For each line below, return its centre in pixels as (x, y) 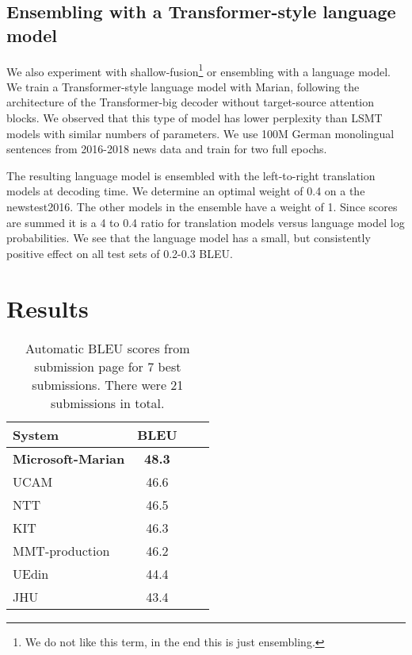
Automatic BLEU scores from (108, 348)
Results (48, 308)
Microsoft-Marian (69, 458)
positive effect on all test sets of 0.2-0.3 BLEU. (120, 253)
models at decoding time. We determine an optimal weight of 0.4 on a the (186, 191)
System (36, 434)
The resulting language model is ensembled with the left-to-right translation (191, 175)
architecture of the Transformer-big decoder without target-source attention (191, 102)
